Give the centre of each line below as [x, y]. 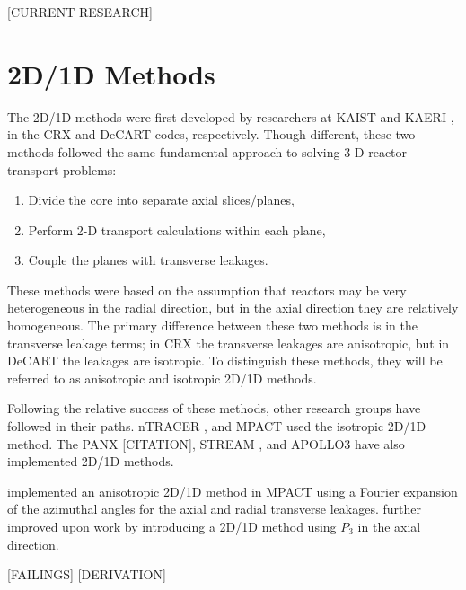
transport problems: [62, 169]
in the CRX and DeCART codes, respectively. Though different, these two [211, 134]
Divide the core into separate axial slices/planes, [161, 200]
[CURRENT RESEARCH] [80, 12]
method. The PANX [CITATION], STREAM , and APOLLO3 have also [206, 443]
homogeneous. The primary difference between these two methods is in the [212, 326]
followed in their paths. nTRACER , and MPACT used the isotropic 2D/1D [217, 426]
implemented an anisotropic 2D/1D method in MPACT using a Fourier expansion [233, 491]
